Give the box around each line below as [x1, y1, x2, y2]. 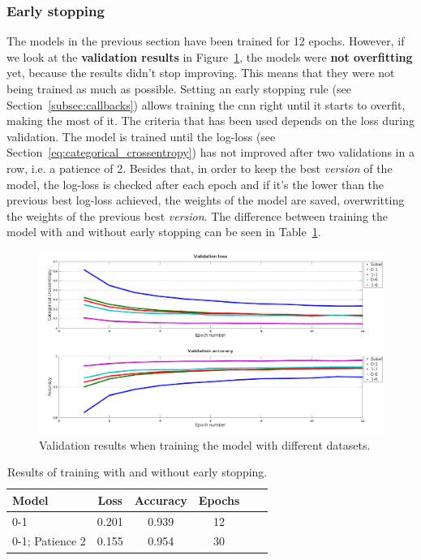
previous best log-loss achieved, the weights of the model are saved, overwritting [6, 192, 405, 209]
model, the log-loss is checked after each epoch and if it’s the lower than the [6, 175, 384, 192]
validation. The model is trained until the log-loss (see [6, 127, 276, 144]
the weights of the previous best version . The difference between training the [6, 207, 389, 224]
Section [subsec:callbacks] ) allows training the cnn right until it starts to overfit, [6, 96, 406, 113]
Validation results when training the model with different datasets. [39, 436, 371, 453]
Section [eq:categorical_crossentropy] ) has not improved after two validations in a [6, 144, 415, 161]
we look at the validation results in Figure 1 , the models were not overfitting [6, 48, 413, 65]
